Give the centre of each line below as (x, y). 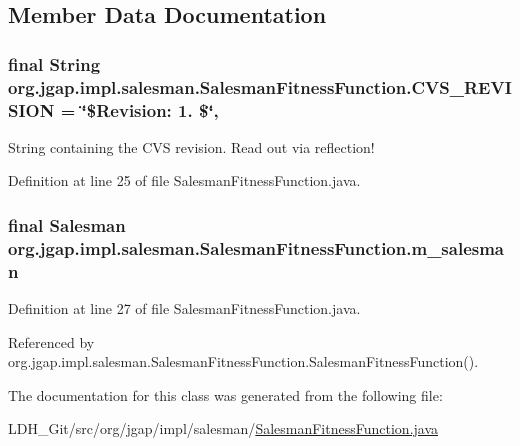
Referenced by (51, 341)
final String (54, 63)
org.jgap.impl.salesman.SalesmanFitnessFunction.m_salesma (256, 247)
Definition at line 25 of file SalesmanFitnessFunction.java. (184, 180)
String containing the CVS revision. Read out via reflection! (191, 146)
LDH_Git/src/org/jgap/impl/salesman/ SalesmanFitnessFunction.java (223, 428)
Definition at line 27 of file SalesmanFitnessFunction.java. (184, 308)
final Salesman (67, 224)
